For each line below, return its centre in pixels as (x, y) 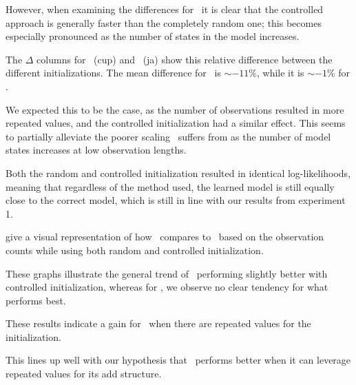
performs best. (36, 300)
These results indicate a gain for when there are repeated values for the (158, 323)
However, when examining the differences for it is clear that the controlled (165, 9)
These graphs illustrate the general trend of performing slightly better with (167, 273)
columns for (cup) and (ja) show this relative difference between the (185, 59)
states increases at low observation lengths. (96, 150)
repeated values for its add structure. (84, 374)
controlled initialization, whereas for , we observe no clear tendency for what (167, 287)
